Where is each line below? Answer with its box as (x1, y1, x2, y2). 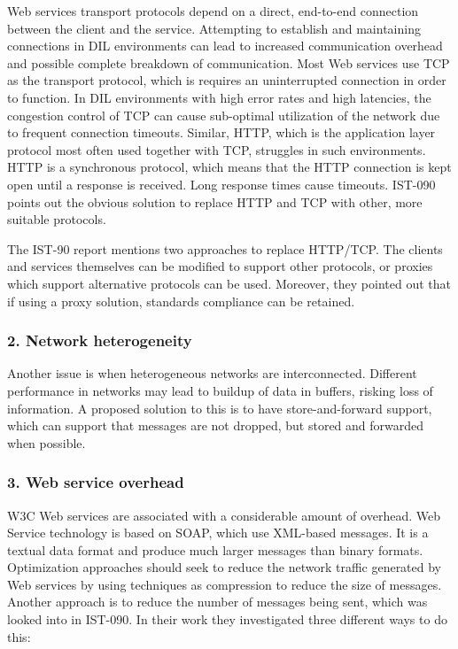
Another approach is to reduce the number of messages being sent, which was (7, 592, 428, 611)
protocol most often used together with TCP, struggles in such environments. (7, 140, 426, 158)
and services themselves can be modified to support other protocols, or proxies (7, 257, 433, 275)
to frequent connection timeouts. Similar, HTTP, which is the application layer (7, 123, 436, 142)
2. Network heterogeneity (7, 329, 192, 352)
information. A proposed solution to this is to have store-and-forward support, (7, 398, 432, 417)
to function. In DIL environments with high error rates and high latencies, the (7, 88, 431, 106)
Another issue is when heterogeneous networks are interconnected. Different (7, 364, 417, 382)
